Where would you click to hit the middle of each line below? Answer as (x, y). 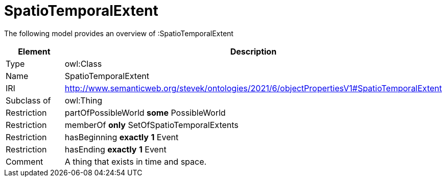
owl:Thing (84, 100)
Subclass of (28, 100)
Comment (25, 161)
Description (253, 51)
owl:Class (83, 63)
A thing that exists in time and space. (136, 161)
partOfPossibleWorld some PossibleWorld (145, 112)
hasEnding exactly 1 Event (115, 149)
